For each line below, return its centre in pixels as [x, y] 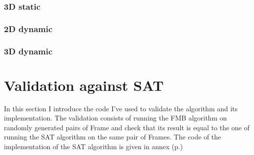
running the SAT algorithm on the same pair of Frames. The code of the [113, 137]
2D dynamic [28, 28]
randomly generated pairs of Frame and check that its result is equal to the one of [127, 127]
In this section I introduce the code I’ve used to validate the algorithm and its [121, 108]
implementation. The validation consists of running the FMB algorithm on [116, 118]
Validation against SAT [84, 85]
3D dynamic [28, 51]
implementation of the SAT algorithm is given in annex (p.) [94, 146]
